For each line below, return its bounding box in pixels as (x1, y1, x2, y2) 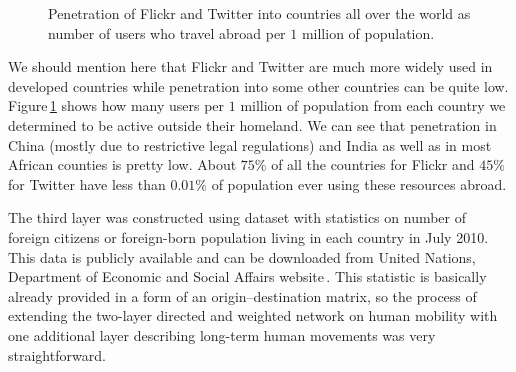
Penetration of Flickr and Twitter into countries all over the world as (48, 3, 471, 23)
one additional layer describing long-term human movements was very (8, 324, 436, 345)
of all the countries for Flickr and (271, 154, 475, 175)
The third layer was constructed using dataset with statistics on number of (8, 207, 467, 228)
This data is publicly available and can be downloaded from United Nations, (8, 246, 476, 267)
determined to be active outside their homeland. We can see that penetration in (8, 114, 497, 135)
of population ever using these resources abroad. (211, 173, 507, 194)
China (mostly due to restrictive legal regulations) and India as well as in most (8, 134, 492, 155)
